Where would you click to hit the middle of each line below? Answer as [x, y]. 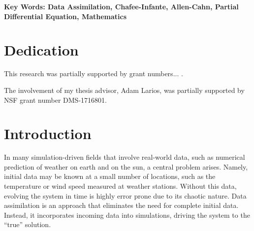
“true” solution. [28, 224]
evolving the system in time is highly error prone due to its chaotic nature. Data [125, 195]
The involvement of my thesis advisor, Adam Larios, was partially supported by [124, 90]
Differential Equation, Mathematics [65, 16]
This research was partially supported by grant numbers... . [94, 73]
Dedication [41, 50]
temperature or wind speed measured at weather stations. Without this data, [120, 186]
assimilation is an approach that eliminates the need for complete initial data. [121, 205]
